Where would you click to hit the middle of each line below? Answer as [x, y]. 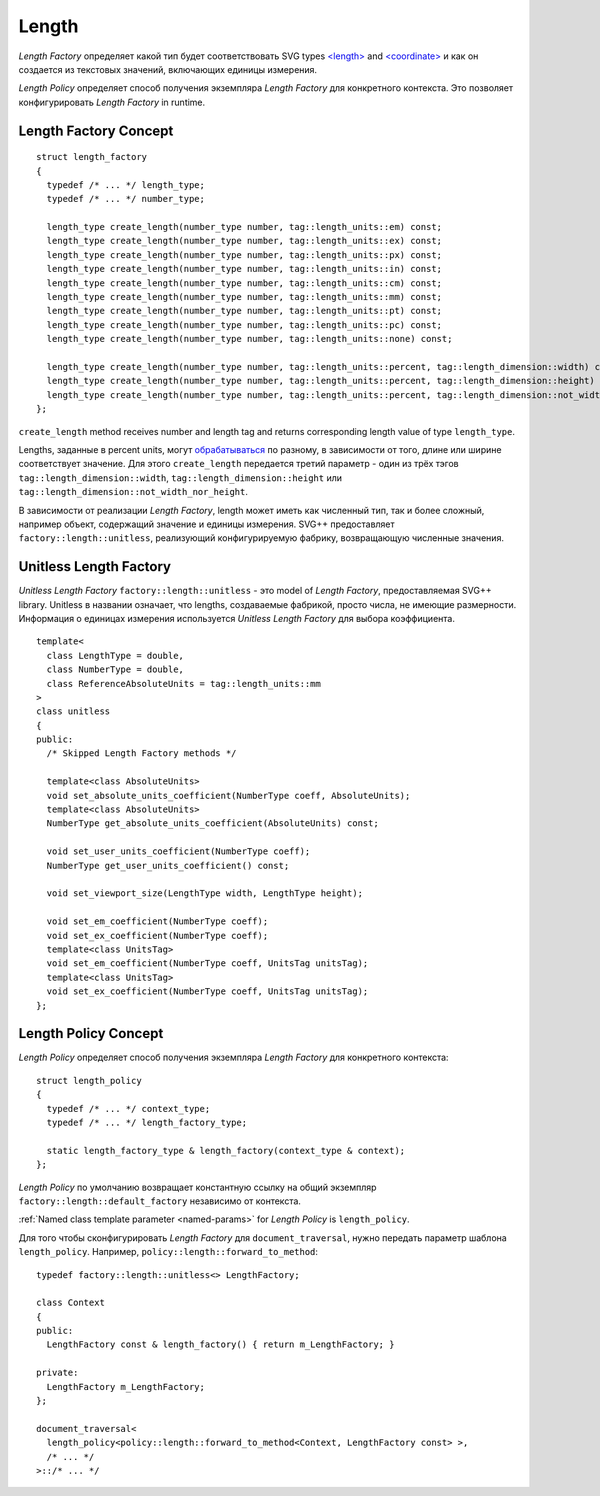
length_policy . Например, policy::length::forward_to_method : [168, 1252]
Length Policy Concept [91, 1033]
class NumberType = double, [115, 669]
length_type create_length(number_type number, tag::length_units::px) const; [244, 254]
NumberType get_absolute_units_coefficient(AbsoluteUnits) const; [212, 823]
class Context [70, 1303]
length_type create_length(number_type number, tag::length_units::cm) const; [244, 283]
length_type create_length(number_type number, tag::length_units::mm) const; [244, 297]
